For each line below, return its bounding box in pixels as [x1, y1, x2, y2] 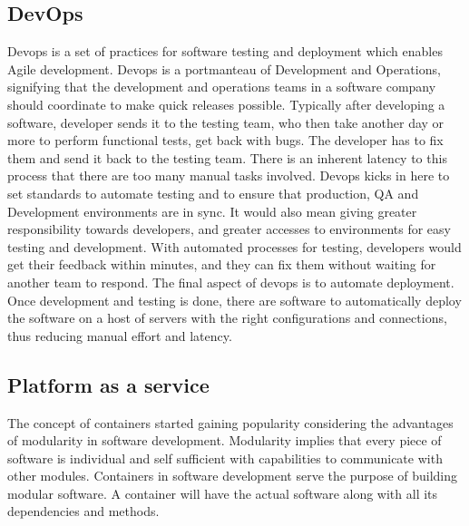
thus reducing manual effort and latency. [7, 326, 232, 345]
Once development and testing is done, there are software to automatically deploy [7, 290, 462, 309]
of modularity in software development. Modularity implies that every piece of [7, 431, 442, 450]
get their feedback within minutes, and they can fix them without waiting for [7, 255, 436, 274]
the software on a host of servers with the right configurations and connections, [7, 308, 447, 327]
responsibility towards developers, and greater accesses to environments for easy [7, 219, 451, 239]
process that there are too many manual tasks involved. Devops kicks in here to [7, 166, 450, 185]
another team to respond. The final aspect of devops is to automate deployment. [7, 272, 454, 291]
